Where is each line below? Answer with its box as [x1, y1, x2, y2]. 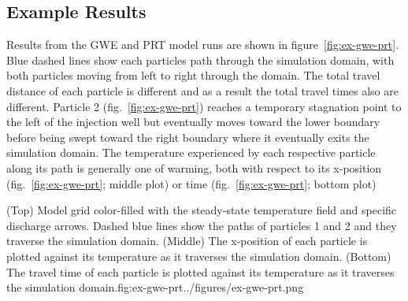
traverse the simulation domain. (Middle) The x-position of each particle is [6, 232, 368, 249]
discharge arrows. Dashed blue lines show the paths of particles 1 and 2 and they [6, 217, 397, 233]
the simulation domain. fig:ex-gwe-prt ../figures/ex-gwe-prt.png [6, 279, 304, 295]
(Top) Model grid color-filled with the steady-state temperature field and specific [6, 202, 397, 218]
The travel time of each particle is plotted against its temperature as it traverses [6, 263, 395, 280]
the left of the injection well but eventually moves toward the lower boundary [6, 113, 380, 130]
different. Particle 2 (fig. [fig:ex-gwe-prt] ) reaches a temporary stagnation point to [6, 98, 402, 114]
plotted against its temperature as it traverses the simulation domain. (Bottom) [6, 247, 391, 264]
